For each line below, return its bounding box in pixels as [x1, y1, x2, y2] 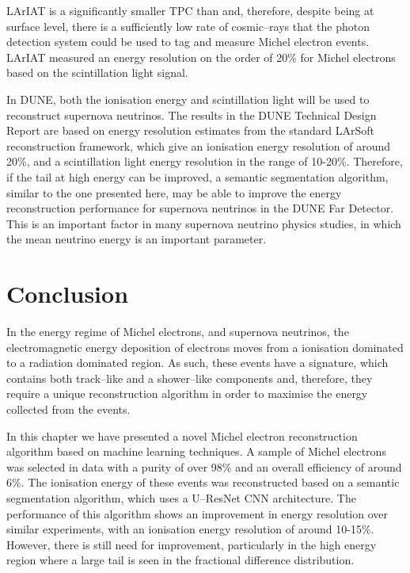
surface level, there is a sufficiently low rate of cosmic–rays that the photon [6, 17, 370, 34]
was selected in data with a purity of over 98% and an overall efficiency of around [6, 458, 402, 475]
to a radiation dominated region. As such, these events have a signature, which [6, 354, 389, 371]
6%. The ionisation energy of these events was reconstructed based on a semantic [6, 474, 400, 491]
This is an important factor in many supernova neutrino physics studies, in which [6, 215, 401, 231]
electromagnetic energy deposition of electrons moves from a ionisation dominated [6, 338, 404, 355]
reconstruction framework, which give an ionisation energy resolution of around [6, 137, 391, 154]
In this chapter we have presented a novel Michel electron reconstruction [6, 427, 358, 444]
